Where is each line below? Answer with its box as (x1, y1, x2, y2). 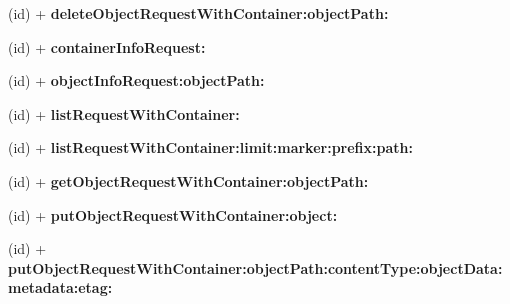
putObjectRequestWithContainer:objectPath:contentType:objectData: (8, 257, 503, 278)
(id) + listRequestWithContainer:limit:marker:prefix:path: (8, 137, 413, 158)
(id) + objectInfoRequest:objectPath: (8, 70, 265, 91)
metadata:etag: (8, 277, 113, 298)
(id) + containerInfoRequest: (8, 36, 206, 57)
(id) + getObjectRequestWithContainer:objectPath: (8, 170, 369, 191)
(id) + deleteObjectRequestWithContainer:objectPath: (8, 3, 389, 23)
